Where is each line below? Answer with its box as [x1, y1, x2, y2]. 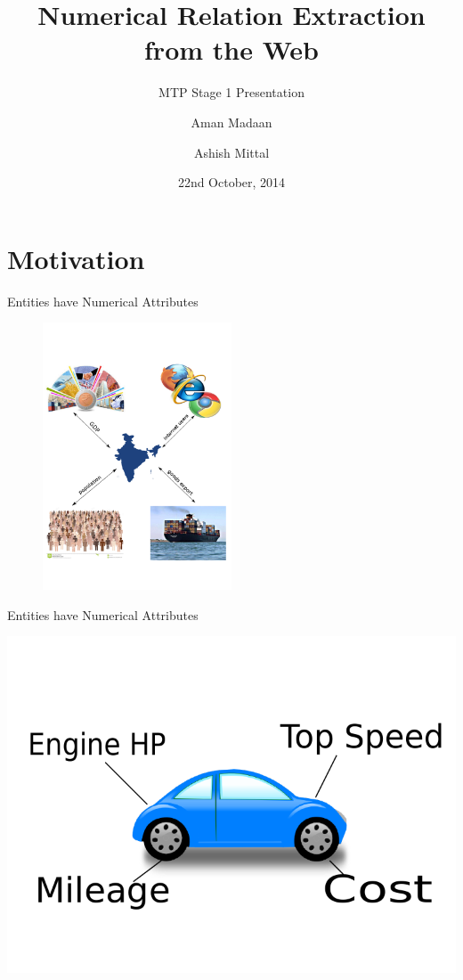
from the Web [144, 31, 319, 68]
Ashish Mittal [193, 143, 270, 161]
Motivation [7, 240, 145, 276]
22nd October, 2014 [177, 173, 286, 192]
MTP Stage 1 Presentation [158, 83, 305, 102]
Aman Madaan [191, 112, 272, 131]
